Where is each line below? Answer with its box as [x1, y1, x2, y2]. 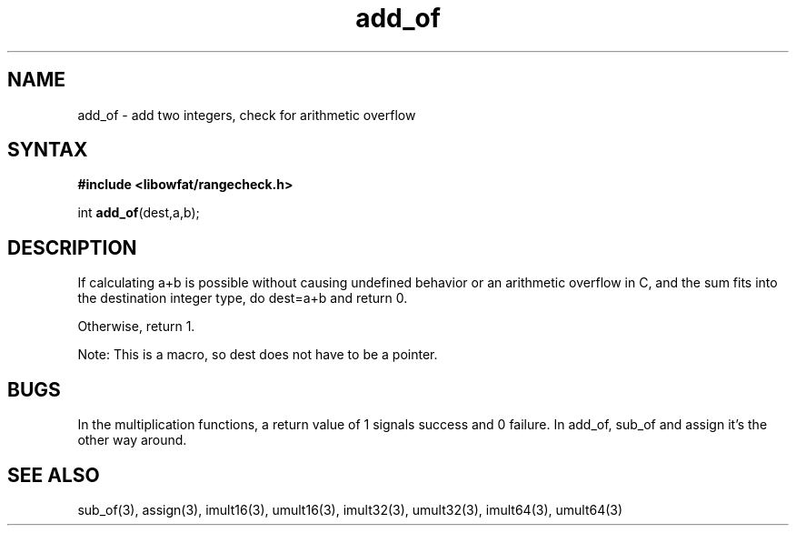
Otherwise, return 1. [77, 318, 195, 335]
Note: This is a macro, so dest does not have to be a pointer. [77, 347, 438, 363]
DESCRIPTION [7, 236, 137, 259]
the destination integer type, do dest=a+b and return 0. [77, 290, 408, 307]
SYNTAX [7, 138, 88, 162]
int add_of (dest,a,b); [77, 205, 200, 221]
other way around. [77, 432, 187, 448]
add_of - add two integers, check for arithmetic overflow [77, 106, 416, 123]
